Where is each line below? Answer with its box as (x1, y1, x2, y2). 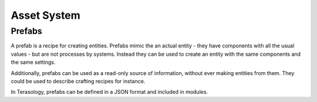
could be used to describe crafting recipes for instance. (11, 77, 146, 84)
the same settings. (11, 59, 56, 66)
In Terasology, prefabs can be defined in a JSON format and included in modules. (11, 89, 208, 96)
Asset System (11, 9, 80, 22)
